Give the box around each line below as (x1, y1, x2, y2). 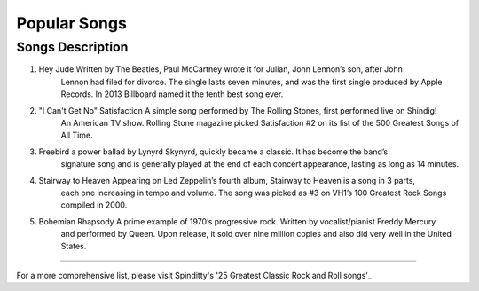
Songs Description (16, 39, 129, 55)
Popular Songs (16, 13, 128, 33)
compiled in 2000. (60, 200, 128, 210)
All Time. (60, 130, 93, 141)
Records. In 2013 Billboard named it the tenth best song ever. (60, 89, 284, 99)
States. (60, 240, 87, 252)
